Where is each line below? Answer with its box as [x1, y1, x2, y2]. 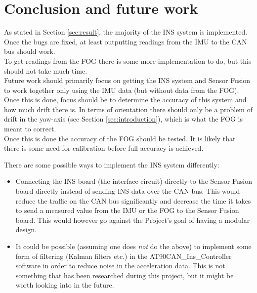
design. [15, 224, 37, 235]
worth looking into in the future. [15, 280, 114, 290]
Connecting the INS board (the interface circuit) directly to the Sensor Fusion [15, 176, 252, 186]
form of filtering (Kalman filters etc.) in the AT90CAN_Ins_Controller [15, 251, 232, 261]
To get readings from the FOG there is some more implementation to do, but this [4, 55, 252, 66]
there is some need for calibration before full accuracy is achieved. [4, 143, 204, 153]
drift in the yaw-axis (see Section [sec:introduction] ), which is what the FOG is [4, 114, 243, 124]
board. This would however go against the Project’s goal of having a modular [15, 214, 250, 225]
